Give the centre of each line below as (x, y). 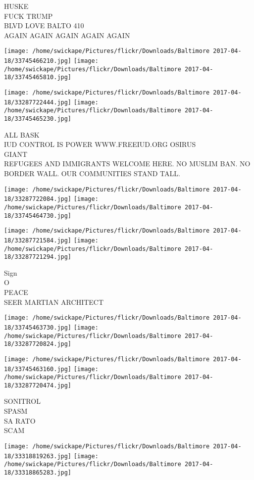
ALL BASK (22, 134)
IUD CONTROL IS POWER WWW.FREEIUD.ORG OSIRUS (100, 144)
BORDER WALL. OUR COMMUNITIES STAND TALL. (92, 173)
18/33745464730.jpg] (38, 216)
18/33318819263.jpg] (38, 456)
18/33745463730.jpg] (38, 327)
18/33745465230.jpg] (38, 119)
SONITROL (22, 401)
